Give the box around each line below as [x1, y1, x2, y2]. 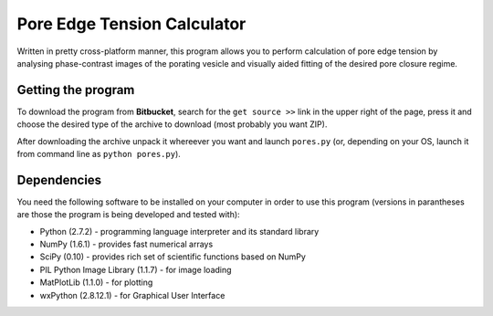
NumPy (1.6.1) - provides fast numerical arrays [39, 238, 214, 250]
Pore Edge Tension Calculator [16, 14, 246, 34]
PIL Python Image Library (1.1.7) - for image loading [39, 264, 232, 275]
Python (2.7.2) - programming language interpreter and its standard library [39, 226, 320, 237]
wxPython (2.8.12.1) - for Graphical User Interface [39, 290, 226, 300]
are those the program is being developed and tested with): [16, 209, 241, 220]
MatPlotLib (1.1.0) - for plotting [39, 277, 153, 288]
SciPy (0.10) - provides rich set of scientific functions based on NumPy [39, 251, 306, 262]
